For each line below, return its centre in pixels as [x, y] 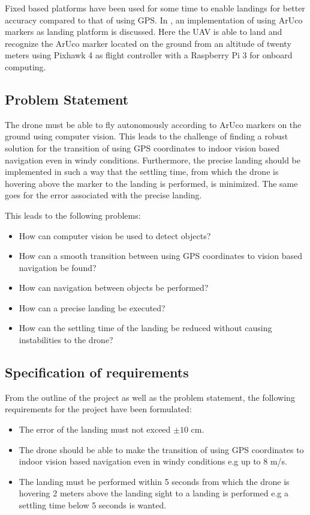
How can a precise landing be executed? [92, 307]
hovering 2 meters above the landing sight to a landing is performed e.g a [154, 493]
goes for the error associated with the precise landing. [103, 195]
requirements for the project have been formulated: [98, 409]
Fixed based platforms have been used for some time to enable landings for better [155, 8]
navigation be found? [58, 267]
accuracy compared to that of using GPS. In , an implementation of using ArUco [154, 20]
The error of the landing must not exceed [95, 429]
